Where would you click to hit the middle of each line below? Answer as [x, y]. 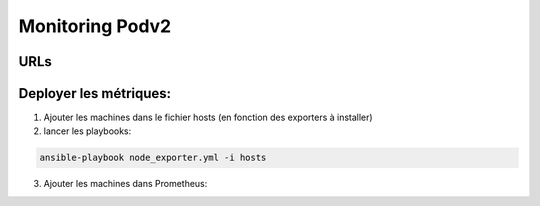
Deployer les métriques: [95, 93]
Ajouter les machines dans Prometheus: [125, 184]
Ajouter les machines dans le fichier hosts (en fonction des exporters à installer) [208, 117]
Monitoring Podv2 [95, 26]
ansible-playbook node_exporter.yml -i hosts [153, 158]
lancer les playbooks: [87, 131]
